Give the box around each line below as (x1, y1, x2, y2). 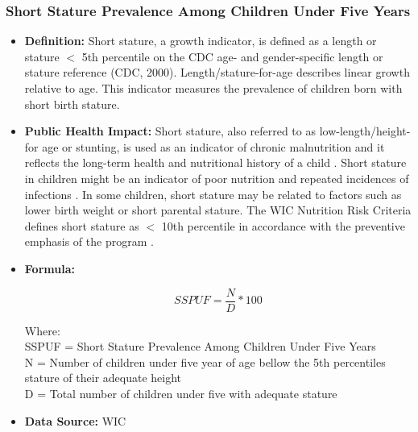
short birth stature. (24, 95, 120, 112)
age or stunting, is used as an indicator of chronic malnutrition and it (42, 138, 385, 155)
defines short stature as (24, 217, 139, 234)
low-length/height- (319, 123, 411, 139)
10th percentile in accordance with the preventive (161, 217, 405, 234)
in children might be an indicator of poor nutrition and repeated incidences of (24, 169, 409, 186)
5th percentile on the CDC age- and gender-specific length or (81, 48, 383, 64)
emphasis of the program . (24, 233, 154, 250)
